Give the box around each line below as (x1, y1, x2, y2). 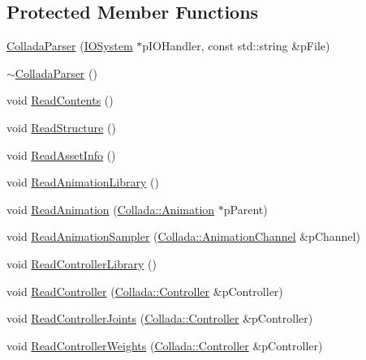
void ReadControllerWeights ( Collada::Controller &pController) (6, 336, 323, 354)
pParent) (223, 200, 268, 217)
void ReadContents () (6, 92, 114, 109)
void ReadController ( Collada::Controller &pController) (6, 282, 283, 299)
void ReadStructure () (6, 118, 116, 135)
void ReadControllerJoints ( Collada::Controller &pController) (6, 310, 313, 327)
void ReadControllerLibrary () (6, 255, 157, 272)
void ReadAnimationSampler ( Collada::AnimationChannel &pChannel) (6, 228, 360, 245)
